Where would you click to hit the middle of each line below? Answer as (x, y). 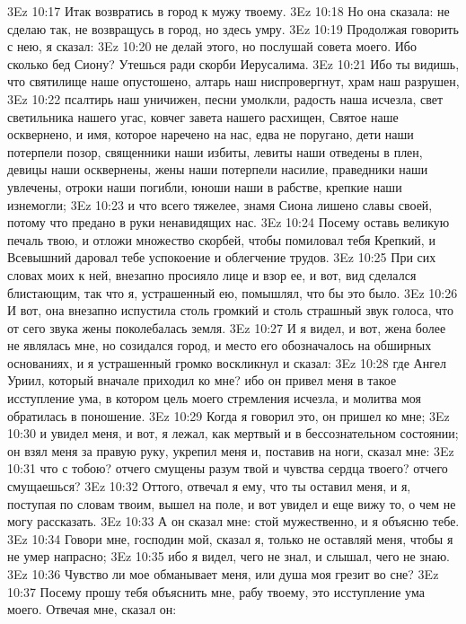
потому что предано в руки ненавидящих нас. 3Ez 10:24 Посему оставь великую (229, 222)
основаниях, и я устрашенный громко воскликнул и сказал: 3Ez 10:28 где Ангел (227, 362)
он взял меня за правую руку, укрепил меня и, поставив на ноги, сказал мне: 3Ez (231, 450)
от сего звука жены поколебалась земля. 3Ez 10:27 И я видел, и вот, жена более (227, 327)
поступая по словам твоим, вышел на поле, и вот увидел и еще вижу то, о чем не (232, 503)
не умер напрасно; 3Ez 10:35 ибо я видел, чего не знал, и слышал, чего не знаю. (229, 556)
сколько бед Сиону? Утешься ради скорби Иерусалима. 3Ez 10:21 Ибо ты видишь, (233, 63)
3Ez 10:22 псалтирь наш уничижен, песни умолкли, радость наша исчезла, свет (225, 98)
